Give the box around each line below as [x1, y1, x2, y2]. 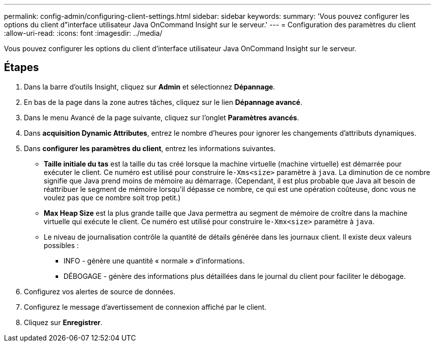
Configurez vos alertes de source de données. [24, 287, 175, 296]
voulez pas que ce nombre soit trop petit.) [44, 193, 181, 202]
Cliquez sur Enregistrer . [24, 318, 103, 327]
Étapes [4, 61, 39, 74]
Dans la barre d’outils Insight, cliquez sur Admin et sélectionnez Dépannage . [24, 82, 275, 91]
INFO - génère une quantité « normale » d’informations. [64, 256, 245, 265]
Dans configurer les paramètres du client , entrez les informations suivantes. [24, 144, 276, 153]
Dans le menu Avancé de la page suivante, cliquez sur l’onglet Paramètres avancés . [24, 113, 299, 122]
